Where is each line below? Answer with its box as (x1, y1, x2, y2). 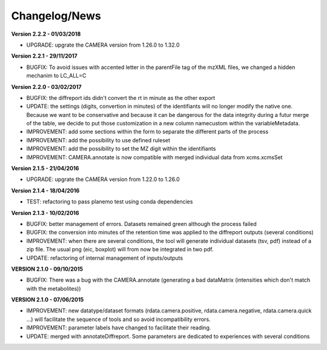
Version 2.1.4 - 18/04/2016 (11, 187, 80, 194)
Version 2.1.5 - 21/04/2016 (11, 165, 79, 172)
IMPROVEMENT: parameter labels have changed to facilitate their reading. (26, 324, 211, 331)
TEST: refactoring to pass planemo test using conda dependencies (26, 198, 193, 205)
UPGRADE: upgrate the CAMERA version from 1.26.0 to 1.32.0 (26, 41, 180, 48)
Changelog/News (11, 9, 101, 22)
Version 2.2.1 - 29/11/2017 (11, 52, 78, 60)
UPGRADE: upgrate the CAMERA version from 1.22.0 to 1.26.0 (26, 176, 180, 183)
